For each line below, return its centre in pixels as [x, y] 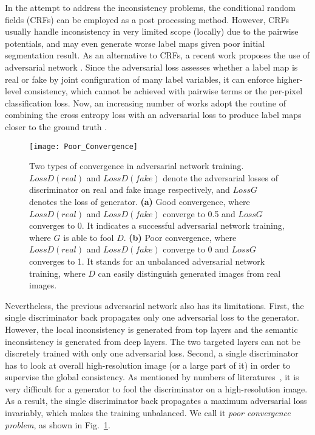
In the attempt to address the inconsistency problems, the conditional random [150, 7]
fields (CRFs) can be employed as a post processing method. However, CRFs [147, 19]
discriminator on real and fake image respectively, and [130, 190]
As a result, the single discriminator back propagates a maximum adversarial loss [156, 401]
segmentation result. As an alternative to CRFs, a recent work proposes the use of [157, 55]
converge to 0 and [196, 249]
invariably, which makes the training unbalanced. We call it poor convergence [148, 413]
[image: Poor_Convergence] [83, 146]
